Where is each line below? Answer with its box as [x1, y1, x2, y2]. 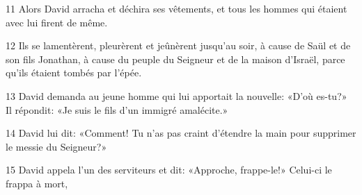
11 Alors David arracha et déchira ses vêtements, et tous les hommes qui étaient [6, 1, 347, 15]
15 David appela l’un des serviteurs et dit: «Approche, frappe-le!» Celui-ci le [6, 162, 332, 177]
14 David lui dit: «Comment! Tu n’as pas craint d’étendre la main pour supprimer [6, 126, 356, 140]
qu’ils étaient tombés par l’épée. [6, 65, 142, 80]
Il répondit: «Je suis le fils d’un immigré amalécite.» [6, 102, 228, 117]
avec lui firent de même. [6, 15, 108, 29]
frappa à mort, [6, 176, 68, 190]
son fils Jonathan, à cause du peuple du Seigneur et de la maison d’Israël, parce [6, 51, 345, 66]
